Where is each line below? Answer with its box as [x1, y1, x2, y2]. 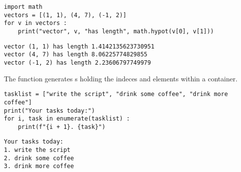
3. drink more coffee [4, 163, 74, 170]
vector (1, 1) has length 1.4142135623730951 [4, 43, 154, 50]
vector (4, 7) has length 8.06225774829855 [4, 51, 148, 58]
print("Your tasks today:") [4, 107, 95, 114]
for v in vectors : [4, 20, 67, 27]
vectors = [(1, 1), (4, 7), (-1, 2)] [4, 11, 127, 19]
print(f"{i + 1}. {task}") [18, 123, 106, 130]
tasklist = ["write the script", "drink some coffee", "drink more [4, 91, 228, 98]
